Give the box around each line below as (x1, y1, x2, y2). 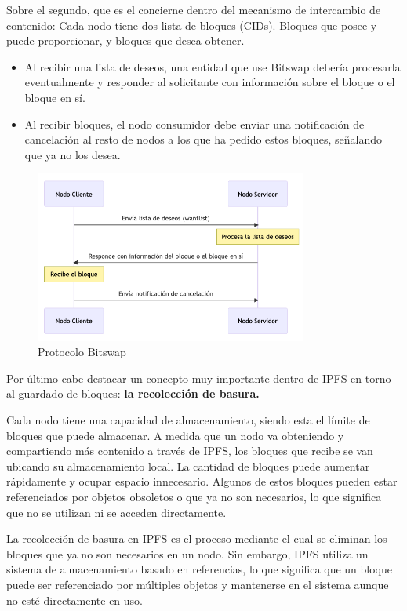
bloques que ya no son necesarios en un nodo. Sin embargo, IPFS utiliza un (6, 545, 369, 562)
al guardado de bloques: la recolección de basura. (6, 385, 260, 402)
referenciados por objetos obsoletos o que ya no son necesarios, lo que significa (6, 489, 382, 505)
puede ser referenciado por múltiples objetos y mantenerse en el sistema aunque (6, 576, 389, 592)
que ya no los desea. (24, 146, 121, 162)
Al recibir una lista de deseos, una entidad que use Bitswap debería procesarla (24, 58, 401, 75)
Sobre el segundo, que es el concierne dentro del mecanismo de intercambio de (6, 2, 381, 17)
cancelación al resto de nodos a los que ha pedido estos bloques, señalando (24, 131, 382, 147)
